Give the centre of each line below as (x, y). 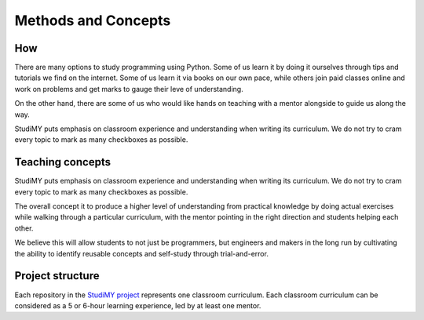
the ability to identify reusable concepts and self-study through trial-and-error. (141, 253)
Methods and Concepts (93, 20)
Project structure (57, 276)
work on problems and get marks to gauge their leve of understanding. (129, 89)
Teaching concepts (63, 162)
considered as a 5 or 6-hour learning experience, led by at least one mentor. (138, 305)
